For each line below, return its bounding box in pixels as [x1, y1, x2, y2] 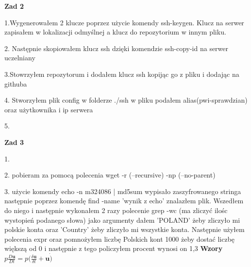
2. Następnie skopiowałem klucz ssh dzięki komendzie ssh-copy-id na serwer [4, 43, 229, 53]
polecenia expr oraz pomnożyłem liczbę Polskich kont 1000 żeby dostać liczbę [4, 233, 235, 244]
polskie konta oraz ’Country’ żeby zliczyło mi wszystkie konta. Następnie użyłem [4, 224, 245, 234]
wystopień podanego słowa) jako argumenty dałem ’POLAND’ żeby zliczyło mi [4, 214, 240, 225]
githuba [4, 78, 27, 89]
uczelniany [4, 53, 35, 63]
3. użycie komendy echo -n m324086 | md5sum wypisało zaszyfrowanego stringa [4, 186, 241, 196]
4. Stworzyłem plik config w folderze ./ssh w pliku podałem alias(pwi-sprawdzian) [4, 95, 248, 105]
